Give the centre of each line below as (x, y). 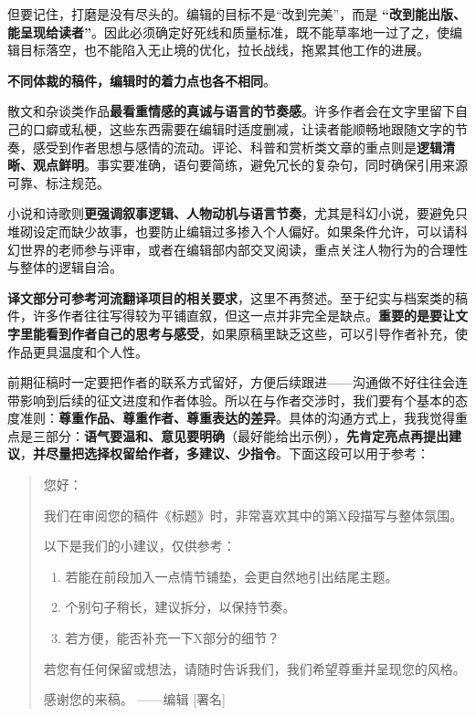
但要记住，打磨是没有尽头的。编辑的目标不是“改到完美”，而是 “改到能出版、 (237, 14)
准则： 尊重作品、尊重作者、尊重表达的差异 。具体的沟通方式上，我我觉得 (237, 418)
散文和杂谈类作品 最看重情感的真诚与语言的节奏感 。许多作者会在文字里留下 (231, 111)
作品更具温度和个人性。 (78, 351)
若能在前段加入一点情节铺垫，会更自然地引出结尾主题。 (232, 576)
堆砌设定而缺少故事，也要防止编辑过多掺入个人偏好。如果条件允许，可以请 (231, 231)
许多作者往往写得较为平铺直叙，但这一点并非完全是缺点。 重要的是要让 (243, 316)
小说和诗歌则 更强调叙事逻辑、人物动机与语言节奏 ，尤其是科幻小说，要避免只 (238, 213)
